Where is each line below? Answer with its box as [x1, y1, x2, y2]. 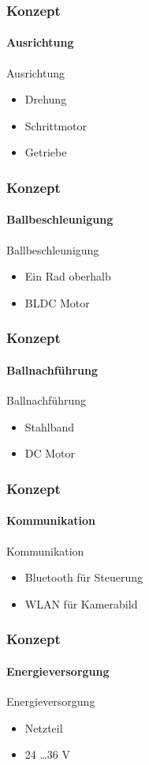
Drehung [24, 91, 67, 107]
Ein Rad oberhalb [24, 268, 111, 285]
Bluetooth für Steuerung [24, 569, 143, 586]
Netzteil [24, 719, 63, 736]
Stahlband [24, 418, 75, 435]
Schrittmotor [24, 117, 88, 134]
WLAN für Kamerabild [24, 595, 138, 612]
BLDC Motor [24, 294, 90, 311]
